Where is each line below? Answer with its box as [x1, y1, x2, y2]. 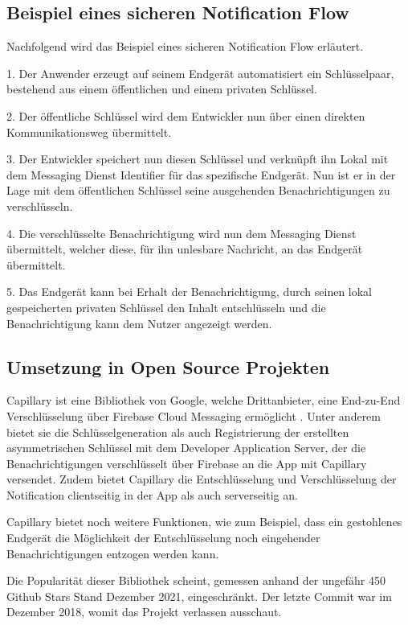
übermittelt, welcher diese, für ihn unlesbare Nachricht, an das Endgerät [6, 241, 363, 257]
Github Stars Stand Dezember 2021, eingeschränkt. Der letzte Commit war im [6, 587, 392, 604]
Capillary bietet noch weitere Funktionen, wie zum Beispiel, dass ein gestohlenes [6, 513, 402, 530]
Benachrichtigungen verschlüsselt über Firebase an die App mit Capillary [6, 454, 367, 471]
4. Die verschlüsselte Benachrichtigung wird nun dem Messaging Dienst [6, 224, 357, 241]
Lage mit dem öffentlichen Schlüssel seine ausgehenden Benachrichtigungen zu [6, 182, 390, 199]
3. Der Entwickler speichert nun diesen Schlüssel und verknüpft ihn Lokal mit [6, 150, 389, 167]
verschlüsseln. [6, 197, 73, 214]
